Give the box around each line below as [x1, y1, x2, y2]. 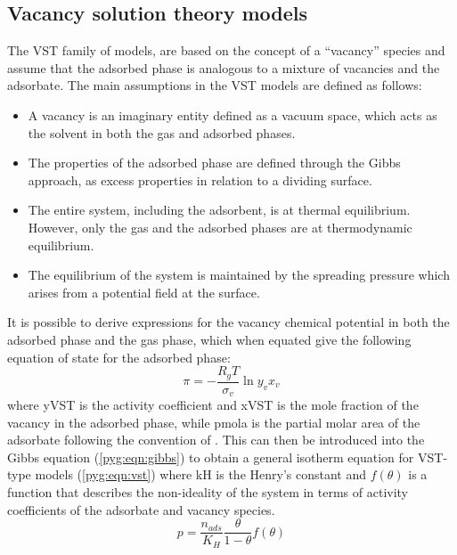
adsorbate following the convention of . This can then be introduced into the [7, 430, 425, 449]
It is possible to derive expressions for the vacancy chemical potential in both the [7, 313, 450, 331]
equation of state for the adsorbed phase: [7, 347, 231, 366]
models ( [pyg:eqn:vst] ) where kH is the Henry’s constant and [35, 465, 367, 484]
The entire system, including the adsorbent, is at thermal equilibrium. [28, 200, 411, 219]
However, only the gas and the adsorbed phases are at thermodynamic [28, 217, 412, 236]
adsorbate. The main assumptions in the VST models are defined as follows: [7, 76, 422, 94]
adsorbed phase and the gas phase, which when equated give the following [7, 330, 412, 348]
